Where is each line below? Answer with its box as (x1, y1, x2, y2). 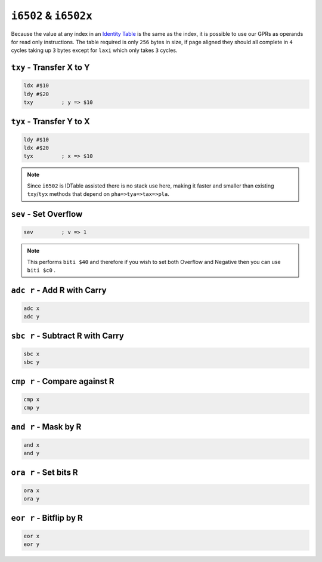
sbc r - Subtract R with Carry (11, 330, 125, 340)
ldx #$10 (23, 82, 49, 89)
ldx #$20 (23, 145, 49, 152)
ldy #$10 (23, 136, 49, 143)
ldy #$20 (23, 90, 49, 97)
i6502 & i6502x (11, 9, 92, 22)
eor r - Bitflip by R (11, 512, 83, 523)
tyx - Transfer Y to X (11, 116, 90, 127)
